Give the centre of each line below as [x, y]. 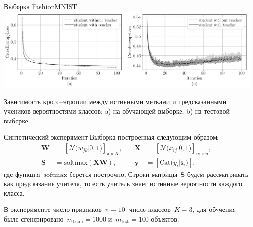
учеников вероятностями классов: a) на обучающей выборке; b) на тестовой [117, 111]
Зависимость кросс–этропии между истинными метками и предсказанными [115, 101]
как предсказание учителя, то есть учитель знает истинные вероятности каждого [123, 183]
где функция [22, 174]
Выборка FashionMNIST [41, 6]
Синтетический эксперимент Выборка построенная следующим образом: [111, 137]
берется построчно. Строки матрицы [123, 174]
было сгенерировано [34, 218]
